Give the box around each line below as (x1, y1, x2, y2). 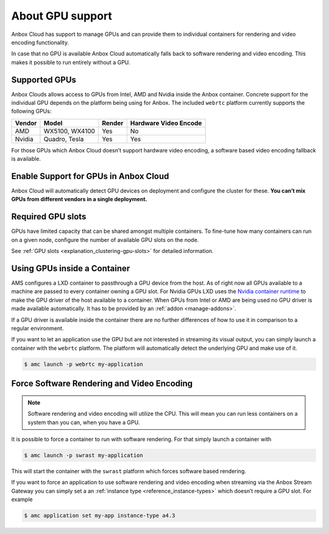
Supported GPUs (11, 74, 76, 85)
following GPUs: (11, 107, 52, 115)
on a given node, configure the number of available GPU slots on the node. (11, 236, 199, 243)
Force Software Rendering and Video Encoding (11, 379, 193, 389)
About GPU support (11, 9, 113, 23)
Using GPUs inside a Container (11, 263, 130, 274)
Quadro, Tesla (43, 135, 84, 143)
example (11, 496, 33, 503)
